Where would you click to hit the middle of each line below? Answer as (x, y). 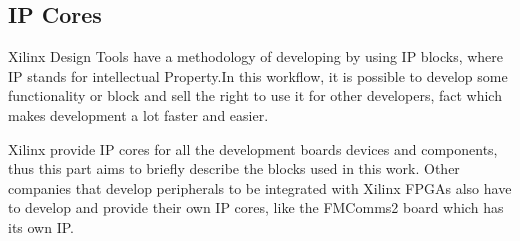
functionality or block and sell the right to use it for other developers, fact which (255, 95)
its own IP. (41, 226)
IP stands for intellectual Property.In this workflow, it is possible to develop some (258, 75)
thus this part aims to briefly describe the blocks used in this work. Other (234, 168)
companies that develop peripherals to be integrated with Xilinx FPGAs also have (260, 187)
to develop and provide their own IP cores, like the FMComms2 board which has (256, 207)
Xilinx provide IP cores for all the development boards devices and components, (253, 148)
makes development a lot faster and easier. (138, 114)
